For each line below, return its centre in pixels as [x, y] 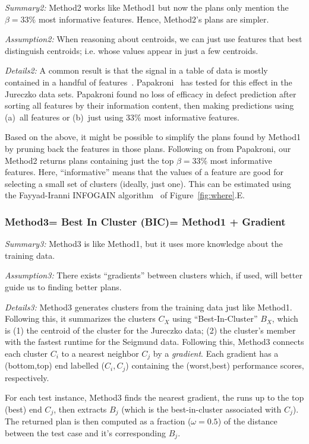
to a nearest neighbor [100, 353]
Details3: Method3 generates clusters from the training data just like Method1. [149, 307]
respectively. [27, 377]
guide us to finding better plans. [63, 286]
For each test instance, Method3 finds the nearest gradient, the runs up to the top [154, 397]
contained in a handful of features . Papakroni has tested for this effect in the [149, 82]
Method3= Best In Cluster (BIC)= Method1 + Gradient [145, 221]
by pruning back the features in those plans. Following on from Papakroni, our [148, 148]
